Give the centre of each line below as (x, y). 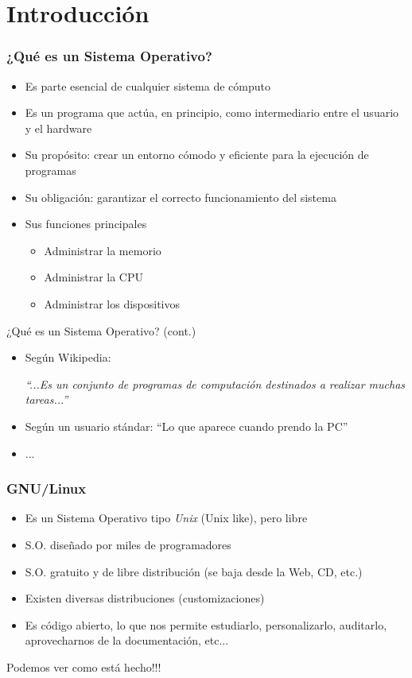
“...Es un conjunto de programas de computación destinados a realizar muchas (215, 384)
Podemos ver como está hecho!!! (84, 666)
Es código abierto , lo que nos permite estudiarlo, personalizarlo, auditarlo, (206, 624)
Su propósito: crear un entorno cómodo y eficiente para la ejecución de (197, 155)
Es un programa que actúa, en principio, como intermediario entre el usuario (212, 112)
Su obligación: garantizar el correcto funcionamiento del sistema (181, 197)
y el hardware (58, 128)
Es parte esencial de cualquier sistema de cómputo (148, 85)
